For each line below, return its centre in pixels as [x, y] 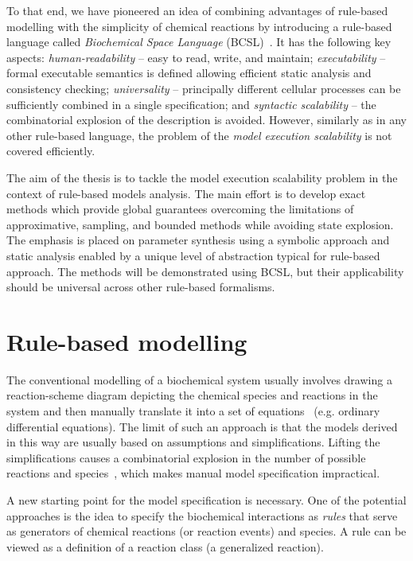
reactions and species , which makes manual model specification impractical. [193, 473]
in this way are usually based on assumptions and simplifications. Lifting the [193, 442]
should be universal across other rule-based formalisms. [141, 287]
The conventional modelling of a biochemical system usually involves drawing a [199, 379]
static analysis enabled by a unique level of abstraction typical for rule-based [193, 255]
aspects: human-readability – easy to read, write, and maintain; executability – [196, 57]
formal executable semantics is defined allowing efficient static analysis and [189, 73]
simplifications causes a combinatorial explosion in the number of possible [186, 457]
